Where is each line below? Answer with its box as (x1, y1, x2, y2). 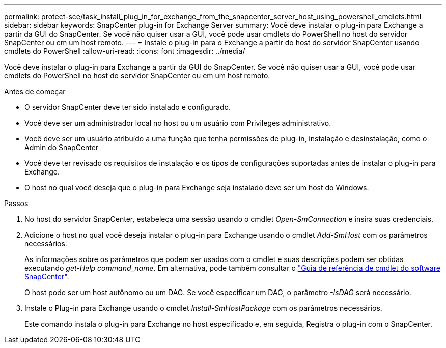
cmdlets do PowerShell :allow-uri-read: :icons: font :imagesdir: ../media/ (4, 47, 245, 55)
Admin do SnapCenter (24, 143, 99, 152)
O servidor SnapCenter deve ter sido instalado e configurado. (24, 103, 231, 111)
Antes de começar (4, 87, 66, 96)
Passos (4, 199, 29, 208)
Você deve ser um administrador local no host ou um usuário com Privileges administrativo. (24, 119, 331, 127)
